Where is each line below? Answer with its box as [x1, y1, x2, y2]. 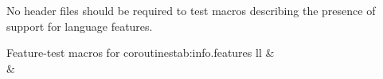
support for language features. [6, 17, 153, 34]
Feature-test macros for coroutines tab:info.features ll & [6, 44, 275, 61]
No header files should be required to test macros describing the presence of [6, 2, 376, 18]
